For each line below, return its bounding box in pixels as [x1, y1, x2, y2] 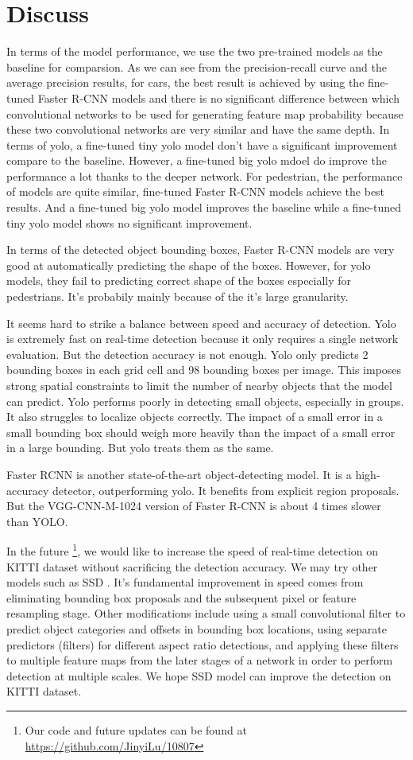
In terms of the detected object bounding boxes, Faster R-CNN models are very [6, 241, 395, 258]
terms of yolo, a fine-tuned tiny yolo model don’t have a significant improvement [6, 136, 398, 153]
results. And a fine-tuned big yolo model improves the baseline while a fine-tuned [6, 199, 401, 216]
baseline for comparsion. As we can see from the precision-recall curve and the [6, 58, 387, 75]
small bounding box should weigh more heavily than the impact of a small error [6, 423, 396, 440]
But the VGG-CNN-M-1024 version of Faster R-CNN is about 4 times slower [6, 497, 381, 514]
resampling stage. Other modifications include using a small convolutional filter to [6, 605, 406, 622]
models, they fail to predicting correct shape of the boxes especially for [6, 272, 352, 289]
